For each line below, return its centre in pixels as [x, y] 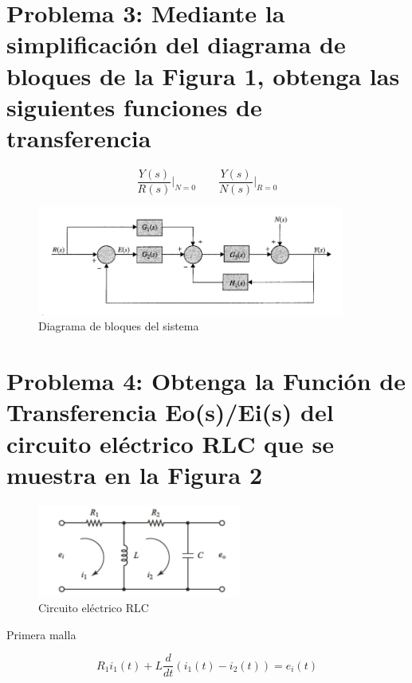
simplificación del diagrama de [176, 44]
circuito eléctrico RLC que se [170, 443]
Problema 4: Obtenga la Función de [206, 381]
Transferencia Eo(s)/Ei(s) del [170, 412]
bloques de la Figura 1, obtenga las [203, 75]
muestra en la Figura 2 [135, 474]
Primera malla [41, 634]
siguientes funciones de [134, 106]
